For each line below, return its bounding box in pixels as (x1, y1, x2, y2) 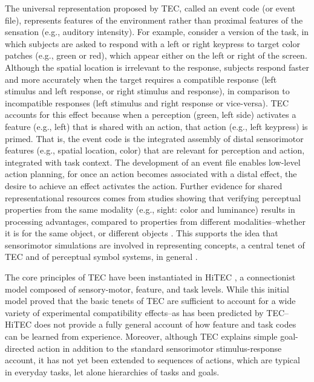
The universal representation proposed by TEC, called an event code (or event (5, 2, 296, 14)
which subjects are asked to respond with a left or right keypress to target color (5, 37, 300, 50)
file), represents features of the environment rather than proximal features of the (5, 13, 303, 26)
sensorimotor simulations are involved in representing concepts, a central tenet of (5, 238, 305, 251)
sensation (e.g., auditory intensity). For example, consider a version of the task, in (5, 25, 309, 38)
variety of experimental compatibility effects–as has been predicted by (5, 306, 264, 319)
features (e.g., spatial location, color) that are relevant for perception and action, (5, 144, 305, 157)
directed (5, 342, 35, 354)
